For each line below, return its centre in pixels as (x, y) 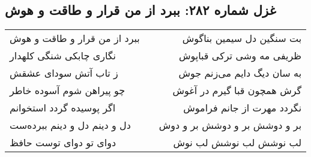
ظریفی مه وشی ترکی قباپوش (240, 56)
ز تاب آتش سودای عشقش (64, 73)
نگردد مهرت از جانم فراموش (243, 108)
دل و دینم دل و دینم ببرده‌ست (70, 125)
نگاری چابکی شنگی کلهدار (63, 56)
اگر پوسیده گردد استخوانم (63, 108)
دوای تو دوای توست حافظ (63, 143)
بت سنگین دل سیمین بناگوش (242, 38)
